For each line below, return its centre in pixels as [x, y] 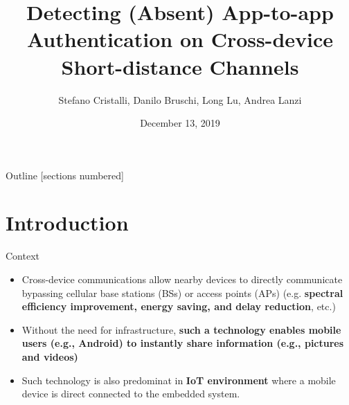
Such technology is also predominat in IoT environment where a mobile [179, 380]
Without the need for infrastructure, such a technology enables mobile [181, 329]
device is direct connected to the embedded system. [131, 394]
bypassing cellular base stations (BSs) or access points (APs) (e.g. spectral [182, 292]
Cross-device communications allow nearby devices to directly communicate [182, 279]
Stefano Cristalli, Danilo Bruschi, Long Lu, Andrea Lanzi [180, 99]
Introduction [67, 223]
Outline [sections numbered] [65, 175]
